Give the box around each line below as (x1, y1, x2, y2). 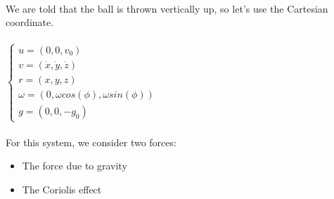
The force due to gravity (22, 158, 127, 173)
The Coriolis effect (22, 181, 102, 196)
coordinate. (6, 15, 54, 30)
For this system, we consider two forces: (6, 134, 176, 149)
